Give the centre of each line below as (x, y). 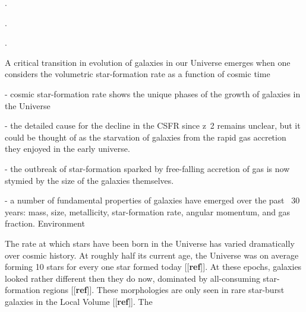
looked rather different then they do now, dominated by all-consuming (133, 278)
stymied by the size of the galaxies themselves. (89, 180)
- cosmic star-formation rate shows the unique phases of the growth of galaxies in (153, 93)
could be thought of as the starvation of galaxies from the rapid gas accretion (146, 137)
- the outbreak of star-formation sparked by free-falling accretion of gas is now (147, 168)
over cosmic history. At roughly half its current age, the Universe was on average (152, 255)
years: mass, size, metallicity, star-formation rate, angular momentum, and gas (148, 211)
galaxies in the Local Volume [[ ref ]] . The (79, 301)
